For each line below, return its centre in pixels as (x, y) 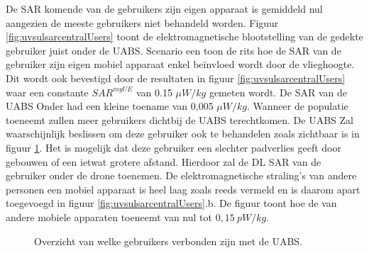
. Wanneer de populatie (298, 106)
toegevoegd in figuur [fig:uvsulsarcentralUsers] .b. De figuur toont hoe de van (171, 203)
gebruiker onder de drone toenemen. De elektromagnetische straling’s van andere (181, 175)
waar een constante (47, 92)
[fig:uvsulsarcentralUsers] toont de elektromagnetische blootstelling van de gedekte (184, 36)
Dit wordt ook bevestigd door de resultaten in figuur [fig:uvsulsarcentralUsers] (176, 78)
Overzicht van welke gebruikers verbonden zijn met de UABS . (169, 241)
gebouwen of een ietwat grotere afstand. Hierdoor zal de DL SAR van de (164, 161)
